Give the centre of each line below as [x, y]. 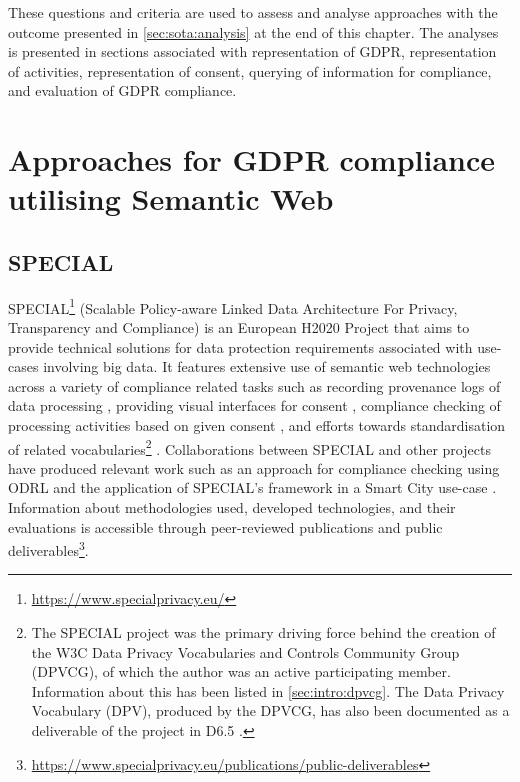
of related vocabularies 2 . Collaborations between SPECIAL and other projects [249, 447]
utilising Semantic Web [171, 198]
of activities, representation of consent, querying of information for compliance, [250, 70]
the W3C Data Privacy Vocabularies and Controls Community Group [245, 651]
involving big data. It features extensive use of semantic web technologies [267, 366]
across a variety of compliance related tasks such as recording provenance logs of [254, 385]
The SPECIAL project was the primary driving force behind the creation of [263, 632]
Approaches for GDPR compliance [252, 159]
